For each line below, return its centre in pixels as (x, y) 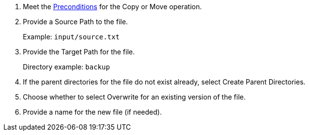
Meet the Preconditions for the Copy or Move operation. (112, 7)
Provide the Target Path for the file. (79, 52)
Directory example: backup (67, 67)
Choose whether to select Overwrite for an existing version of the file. (134, 97)
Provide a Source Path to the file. (76, 22)
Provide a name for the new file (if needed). (92, 112)
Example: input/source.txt (71, 37)
